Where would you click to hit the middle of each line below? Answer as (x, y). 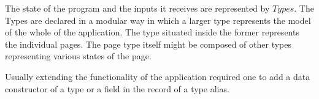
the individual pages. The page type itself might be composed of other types (148, 44)
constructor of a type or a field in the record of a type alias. (117, 88)
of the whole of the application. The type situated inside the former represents (152, 32)
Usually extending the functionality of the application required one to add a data (158, 76)
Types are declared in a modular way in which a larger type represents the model (158, 20)
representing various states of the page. (78, 56)
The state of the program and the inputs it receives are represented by (137, 8)
